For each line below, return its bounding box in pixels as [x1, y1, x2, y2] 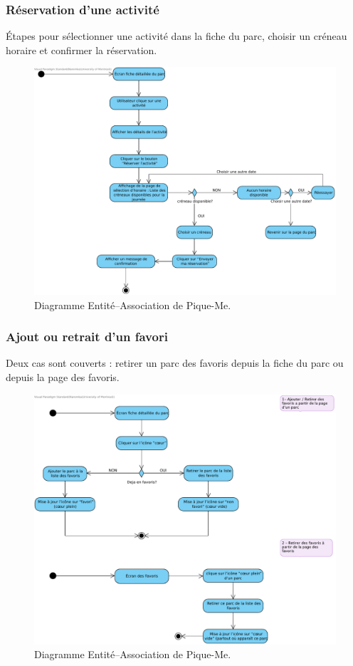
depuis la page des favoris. [6, 370, 120, 385]
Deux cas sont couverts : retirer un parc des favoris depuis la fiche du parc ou [6, 355, 344, 370]
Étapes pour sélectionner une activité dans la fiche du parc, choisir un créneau [6, 28, 347, 43]
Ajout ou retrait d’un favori [6, 328, 168, 345]
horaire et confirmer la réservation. [6, 42, 157, 57]
